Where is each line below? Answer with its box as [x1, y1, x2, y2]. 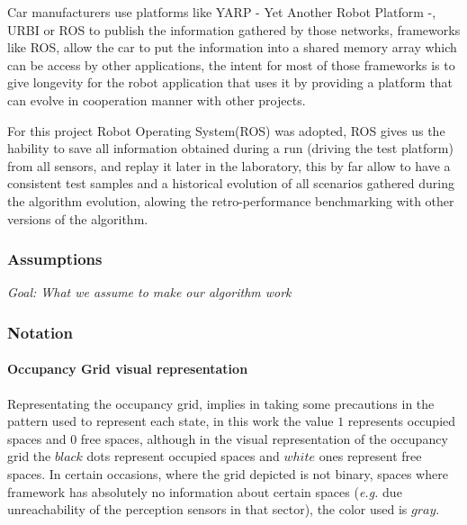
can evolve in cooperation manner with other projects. [7, 90, 306, 109]
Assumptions [7, 248, 103, 270]
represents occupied [347, 412, 456, 430]
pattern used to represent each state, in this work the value [7, 412, 334, 430]
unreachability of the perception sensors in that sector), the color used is [7, 500, 408, 519]
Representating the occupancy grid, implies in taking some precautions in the [7, 394, 435, 412]
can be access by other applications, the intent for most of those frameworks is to [7, 55, 455, 74]
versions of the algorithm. [7, 209, 148, 228]
